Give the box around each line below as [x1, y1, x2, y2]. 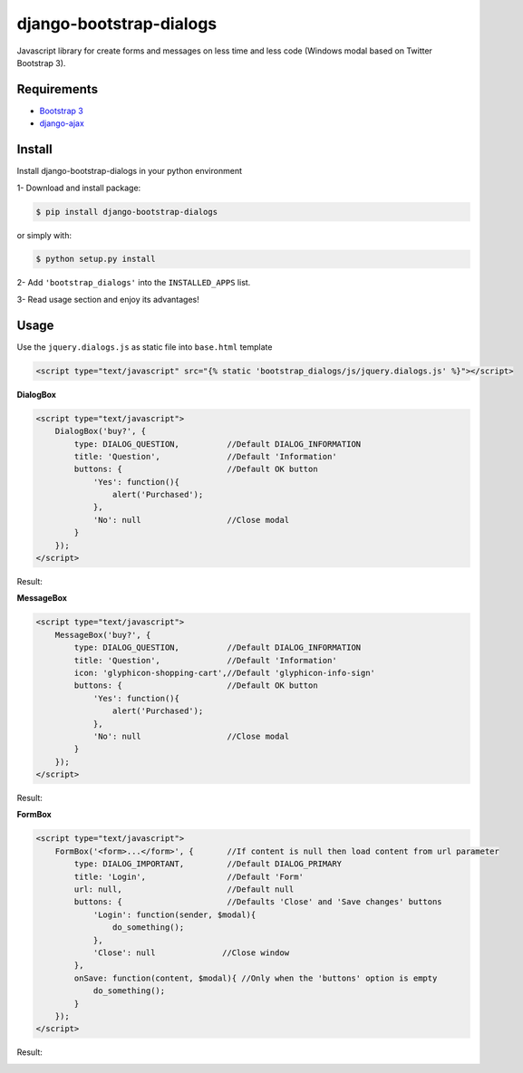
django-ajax [39, 118, 85, 129]
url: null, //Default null [73, 884, 295, 894]
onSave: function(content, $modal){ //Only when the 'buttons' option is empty [73, 972, 438, 983]
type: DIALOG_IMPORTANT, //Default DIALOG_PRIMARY [73, 859, 343, 869]
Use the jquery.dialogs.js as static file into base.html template [16, 341, 273, 353]
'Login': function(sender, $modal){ [92, 909, 257, 920]
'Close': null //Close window [92, 947, 290, 958]
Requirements [16, 82, 99, 97]
